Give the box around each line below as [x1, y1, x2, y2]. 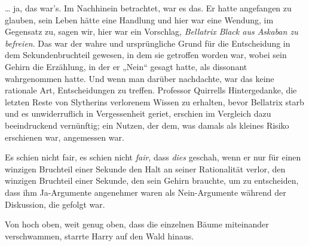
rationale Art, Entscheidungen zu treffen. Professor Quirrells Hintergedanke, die [5, 84, 297, 96]
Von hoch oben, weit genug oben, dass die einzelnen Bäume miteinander [5, 218, 269, 230]
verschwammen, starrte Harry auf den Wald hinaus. [5, 229, 194, 242]
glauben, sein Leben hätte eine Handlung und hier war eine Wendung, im [5, 13, 274, 26]
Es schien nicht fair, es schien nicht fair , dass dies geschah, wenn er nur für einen [5, 151, 301, 163]
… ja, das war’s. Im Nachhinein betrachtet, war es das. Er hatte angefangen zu [5, 2, 292, 14]
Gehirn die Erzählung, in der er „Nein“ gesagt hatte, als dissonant [5, 60, 247, 72]
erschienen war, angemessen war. [5, 130, 124, 143]
